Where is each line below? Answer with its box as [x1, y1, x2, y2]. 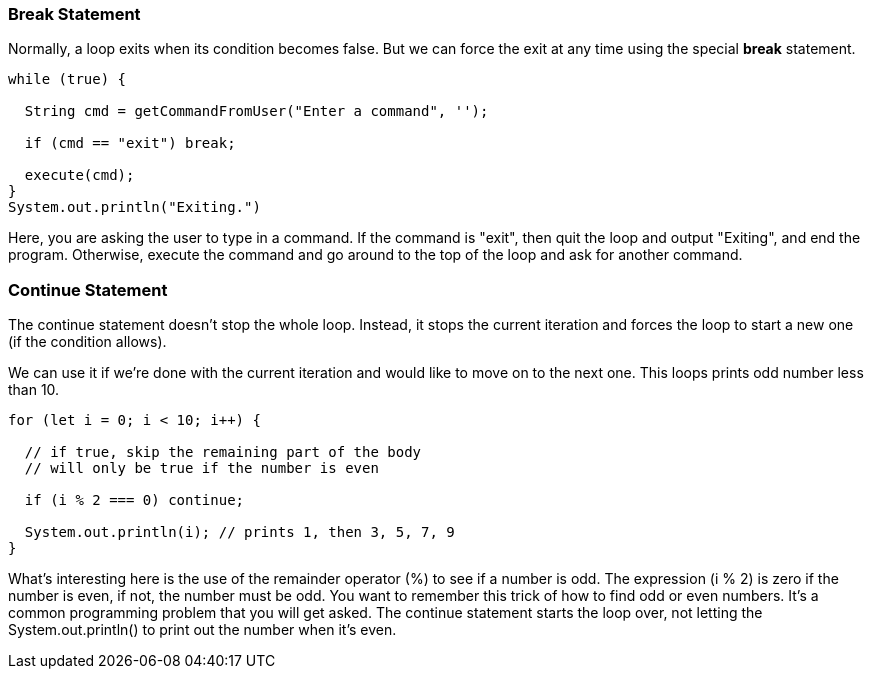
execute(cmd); [24, 167, 135, 184]
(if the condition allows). [8, 333, 167, 351]
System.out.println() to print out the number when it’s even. [8, 621, 397, 639]
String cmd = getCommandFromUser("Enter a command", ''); [24, 103, 489, 120]
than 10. [8, 381, 60, 399]
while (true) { [8, 71, 127, 88]
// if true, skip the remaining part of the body [24, 444, 422, 461]
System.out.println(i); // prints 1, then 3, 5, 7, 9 [24, 524, 455, 541]
